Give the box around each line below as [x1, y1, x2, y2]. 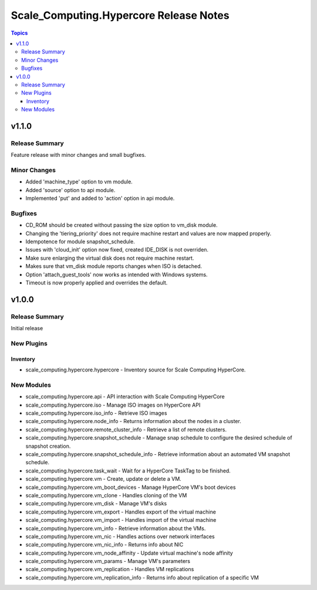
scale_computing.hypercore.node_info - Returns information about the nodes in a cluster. [25, 418, 242, 425]
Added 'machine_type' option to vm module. [25, 178, 133, 185]
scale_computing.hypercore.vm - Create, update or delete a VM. [25, 475, 181, 482]
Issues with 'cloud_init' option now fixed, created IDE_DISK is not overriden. [25, 246, 208, 253]
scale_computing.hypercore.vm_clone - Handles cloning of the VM [25, 491, 187, 499]
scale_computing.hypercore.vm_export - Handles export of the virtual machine [25, 508, 217, 515]
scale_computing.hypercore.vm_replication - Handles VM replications [25, 566, 194, 573]
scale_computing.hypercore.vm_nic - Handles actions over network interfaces [25, 532, 215, 540]
